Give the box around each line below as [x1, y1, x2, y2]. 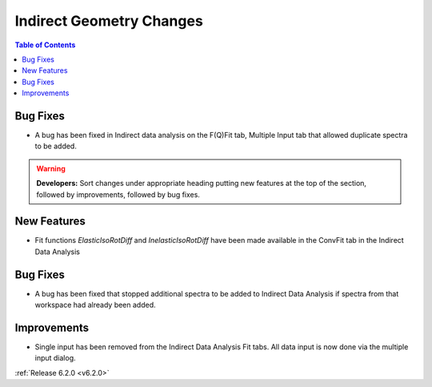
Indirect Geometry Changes [14, 12, 203, 30]
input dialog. [34, 353, 76, 363]
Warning [36, 163, 66, 173]
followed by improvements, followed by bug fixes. [36, 189, 200, 200]
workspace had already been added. [34, 300, 156, 310]
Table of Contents [14, 40, 76, 50]
